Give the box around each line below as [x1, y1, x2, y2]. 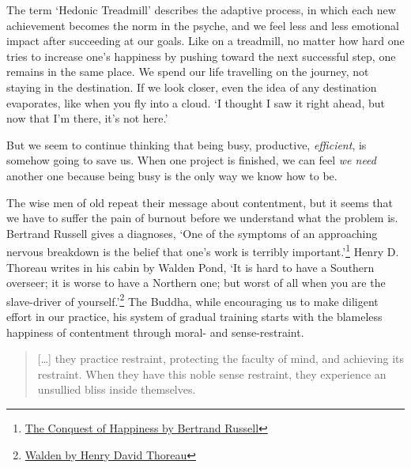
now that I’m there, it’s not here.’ [6, 110, 168, 126]
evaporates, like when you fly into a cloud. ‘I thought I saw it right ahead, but [6, 94, 385, 111]
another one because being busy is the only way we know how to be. [6, 167, 337, 183]
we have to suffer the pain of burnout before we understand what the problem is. [6, 209, 398, 226]
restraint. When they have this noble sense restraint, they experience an [37, 365, 386, 382]
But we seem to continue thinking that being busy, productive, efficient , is [6, 136, 367, 153]
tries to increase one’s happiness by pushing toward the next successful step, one [6, 47, 396, 64]
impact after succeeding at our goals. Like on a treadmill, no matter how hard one [6, 32, 405, 49]
